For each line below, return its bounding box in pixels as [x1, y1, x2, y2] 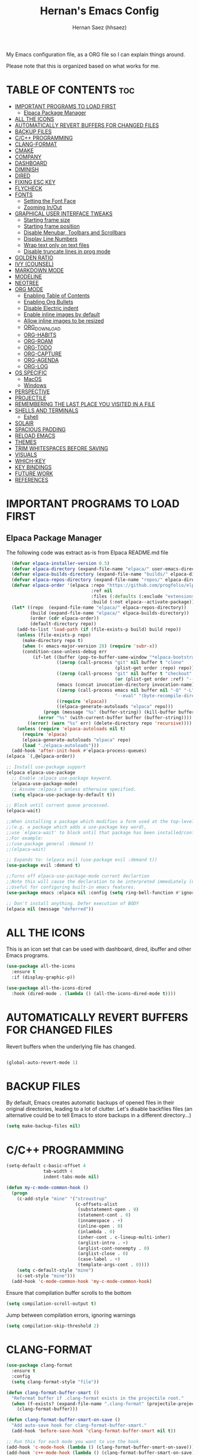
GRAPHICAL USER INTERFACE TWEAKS [14, 209, 113, 217]
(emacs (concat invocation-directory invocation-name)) [56, 681, 197, 688]
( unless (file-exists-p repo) [17, 632, 92, 638]
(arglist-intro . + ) [78, 1240, 129, 1246]
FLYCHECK [14, 185, 43, 192]
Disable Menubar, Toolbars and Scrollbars [23, 228, 126, 236]
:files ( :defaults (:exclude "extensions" [91, 593, 197, 599]
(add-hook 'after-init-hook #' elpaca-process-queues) [11, 748, 147, 754]
